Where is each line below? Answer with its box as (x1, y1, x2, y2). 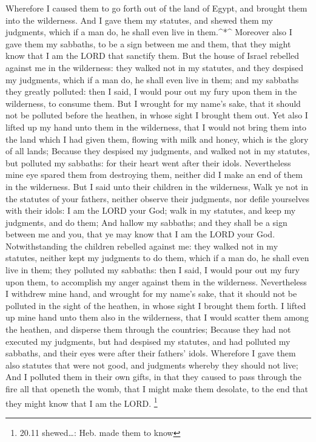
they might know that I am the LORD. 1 (5, 395, 158, 409)
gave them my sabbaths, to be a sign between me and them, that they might (5, 37, 291, 50)
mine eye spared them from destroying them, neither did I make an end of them (5, 168, 303, 181)
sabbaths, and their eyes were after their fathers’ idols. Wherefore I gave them (5, 347, 296, 359)
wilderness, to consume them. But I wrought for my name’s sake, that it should (5, 97, 301, 109)
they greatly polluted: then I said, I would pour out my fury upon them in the (5, 85, 297, 98)
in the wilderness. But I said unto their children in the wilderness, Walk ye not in (5, 180, 308, 192)
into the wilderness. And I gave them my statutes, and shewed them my (5, 13, 273, 26)
